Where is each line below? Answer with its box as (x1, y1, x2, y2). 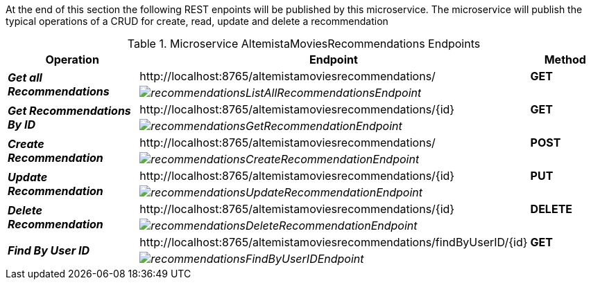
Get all (8, 71, 42, 84)
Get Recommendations (8, 104, 131, 118)
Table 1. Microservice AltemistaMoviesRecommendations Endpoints (127, 37, 481, 50)
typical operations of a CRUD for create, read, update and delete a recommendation (6, 15, 388, 27)
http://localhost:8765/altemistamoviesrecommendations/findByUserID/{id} (139, 235, 528, 249)
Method (544, 53, 586, 66)
